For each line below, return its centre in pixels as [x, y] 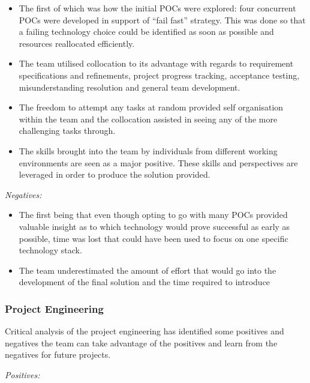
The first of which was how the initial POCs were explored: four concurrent [157, 8]
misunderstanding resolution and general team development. [130, 87]
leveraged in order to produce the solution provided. [115, 174]
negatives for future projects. [58, 354]
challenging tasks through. [67, 131]
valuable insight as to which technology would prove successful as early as [154, 226]
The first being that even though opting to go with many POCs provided [153, 215]
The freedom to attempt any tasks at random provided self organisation [151, 107]
